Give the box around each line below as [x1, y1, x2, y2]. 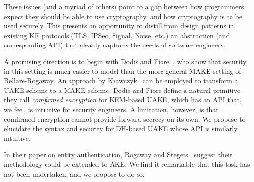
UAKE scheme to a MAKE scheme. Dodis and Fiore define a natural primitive [4, 85, 240, 95]
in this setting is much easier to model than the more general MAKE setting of [4, 66, 241, 76]
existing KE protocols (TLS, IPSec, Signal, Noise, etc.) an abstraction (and [4, 30, 230, 40]
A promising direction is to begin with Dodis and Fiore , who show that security [4, 56, 247, 66]
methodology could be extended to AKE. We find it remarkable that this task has [4, 159, 250, 169]
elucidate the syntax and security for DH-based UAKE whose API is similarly [4, 123, 238, 134]
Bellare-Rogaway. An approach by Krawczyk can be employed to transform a [4, 75, 238, 86]
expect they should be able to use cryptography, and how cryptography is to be [4, 11, 242, 21]
